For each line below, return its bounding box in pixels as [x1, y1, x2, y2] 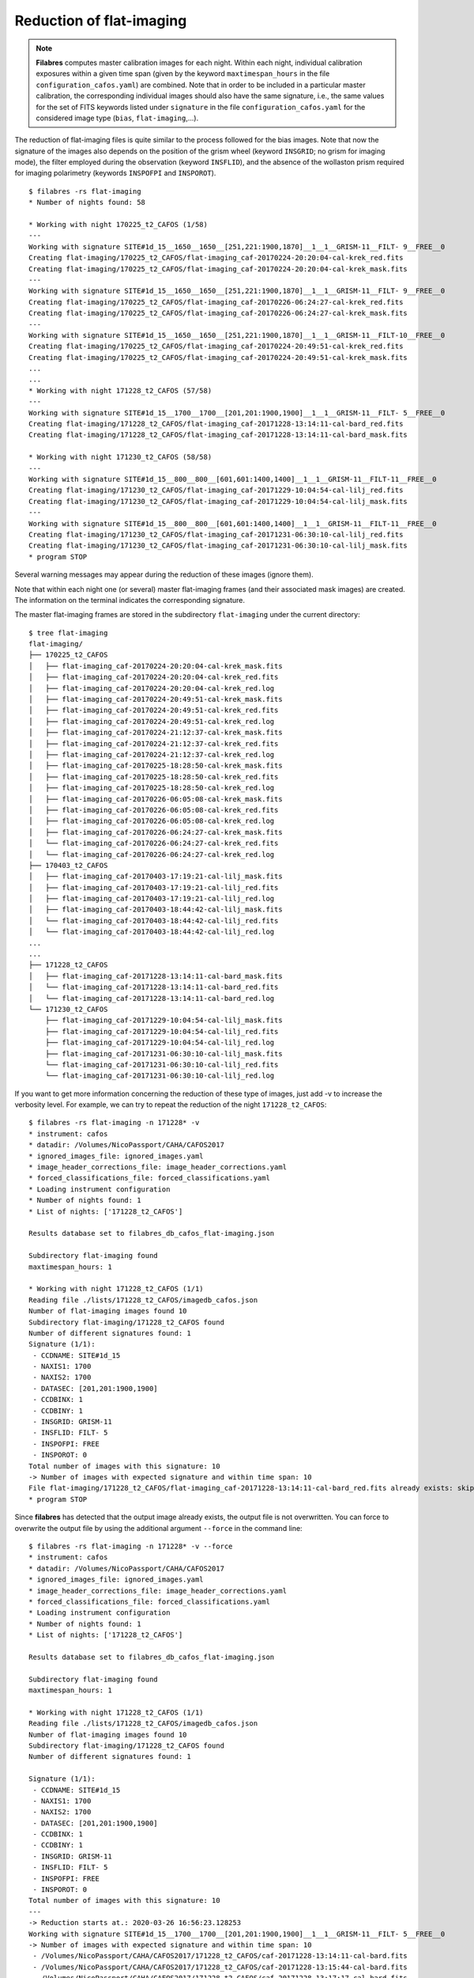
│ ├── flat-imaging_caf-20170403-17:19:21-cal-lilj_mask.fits [28, 872, 284, 881]
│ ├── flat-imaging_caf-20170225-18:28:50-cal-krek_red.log [28, 783, 275, 793]
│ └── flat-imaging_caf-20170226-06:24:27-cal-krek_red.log [28, 850, 275, 858]
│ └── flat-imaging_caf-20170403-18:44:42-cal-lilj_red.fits [28, 916, 279, 925]
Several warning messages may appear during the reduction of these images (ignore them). [14, 570, 314, 579]
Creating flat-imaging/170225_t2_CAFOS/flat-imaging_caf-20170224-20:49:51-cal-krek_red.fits [28, 342, 404, 351]
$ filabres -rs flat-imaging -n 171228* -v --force [28, 1541, 233, 1551]
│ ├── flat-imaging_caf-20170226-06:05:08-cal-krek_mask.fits [28, 794, 284, 803]
